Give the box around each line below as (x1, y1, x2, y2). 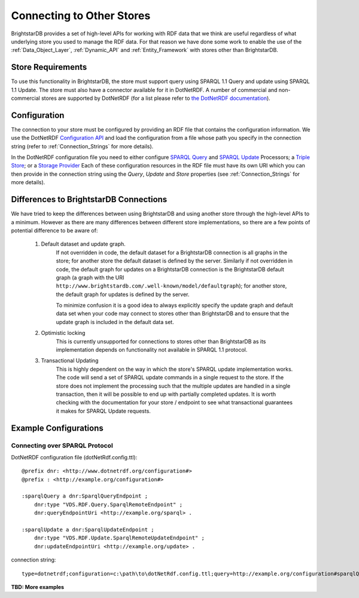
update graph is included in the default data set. (56, 318, 175, 325)
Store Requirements (11, 62, 87, 72)
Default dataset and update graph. (41, 240, 126, 248)
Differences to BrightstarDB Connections (11, 194, 168, 205)
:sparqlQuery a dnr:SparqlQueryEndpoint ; (22, 493, 148, 499)
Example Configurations (11, 423, 104, 433)
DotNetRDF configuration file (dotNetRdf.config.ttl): (11, 453, 138, 460)
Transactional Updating (41, 357, 99, 364)
